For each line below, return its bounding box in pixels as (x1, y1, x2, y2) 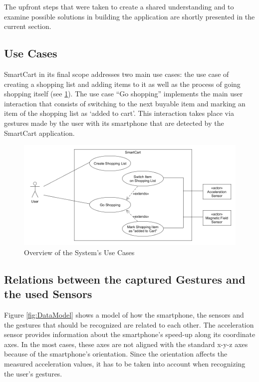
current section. (4, 21, 51, 31)
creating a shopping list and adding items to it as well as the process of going (4, 78, 241, 89)
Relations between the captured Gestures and (4, 271, 246, 287)
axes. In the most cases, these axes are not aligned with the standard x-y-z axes (4, 339, 248, 349)
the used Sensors (4, 286, 92, 302)
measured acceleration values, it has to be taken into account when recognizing (4, 358, 246, 369)
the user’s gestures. (4, 368, 62, 379)
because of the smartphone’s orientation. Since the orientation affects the (4, 349, 228, 359)
